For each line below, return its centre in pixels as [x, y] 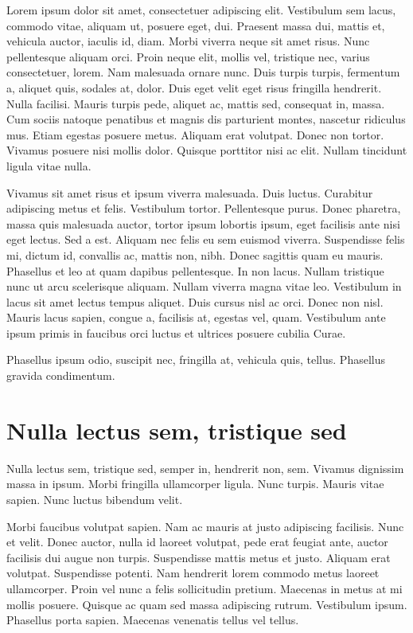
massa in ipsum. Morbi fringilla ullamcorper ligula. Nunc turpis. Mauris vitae [195, 484]
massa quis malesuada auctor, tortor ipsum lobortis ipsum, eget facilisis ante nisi [203, 223]
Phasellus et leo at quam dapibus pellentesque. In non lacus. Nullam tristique [195, 270]
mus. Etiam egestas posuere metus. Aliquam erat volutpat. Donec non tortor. [195, 134]
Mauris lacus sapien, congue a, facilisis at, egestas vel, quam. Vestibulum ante [196, 317]
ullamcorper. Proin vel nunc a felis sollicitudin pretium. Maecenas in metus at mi [205, 588]
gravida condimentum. [61, 375]
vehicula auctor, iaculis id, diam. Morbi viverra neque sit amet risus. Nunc [188, 41]
